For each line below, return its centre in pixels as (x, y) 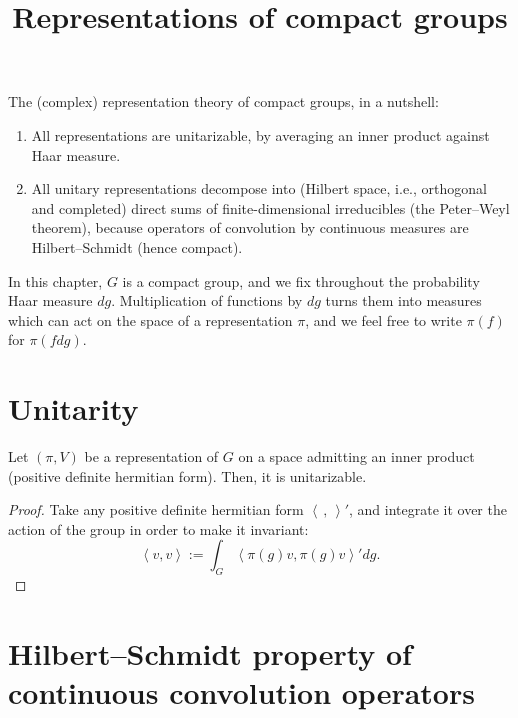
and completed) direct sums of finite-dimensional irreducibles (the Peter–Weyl (270, 207)
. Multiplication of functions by (207, 300)
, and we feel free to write (383, 319)
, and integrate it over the (427, 509)
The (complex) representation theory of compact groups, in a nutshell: (223, 101)
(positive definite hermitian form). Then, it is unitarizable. (187, 475)
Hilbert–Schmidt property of (210, 652)
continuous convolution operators (241, 692)
